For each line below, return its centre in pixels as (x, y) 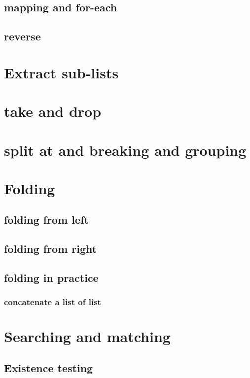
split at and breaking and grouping (125, 150)
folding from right (51, 249)
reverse (22, 36)
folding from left (46, 220)
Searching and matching (87, 336)
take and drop (53, 111)
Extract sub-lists (61, 72)
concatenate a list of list (53, 302)
